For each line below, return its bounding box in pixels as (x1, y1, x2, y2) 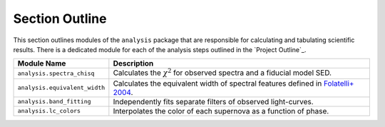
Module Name (17, 59, 66, 68)
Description (113, 59, 154, 68)
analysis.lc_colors (17, 107, 81, 115)
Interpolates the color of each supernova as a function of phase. (113, 106, 329, 116)
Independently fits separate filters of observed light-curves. (113, 96, 314, 106)
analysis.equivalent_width (17, 84, 106, 92)
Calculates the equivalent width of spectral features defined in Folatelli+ (113, 78, 354, 88)
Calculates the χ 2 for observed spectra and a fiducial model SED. (113, 67, 332, 78)
